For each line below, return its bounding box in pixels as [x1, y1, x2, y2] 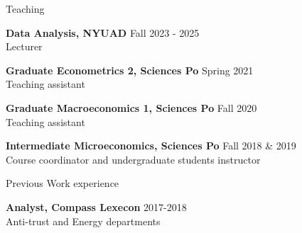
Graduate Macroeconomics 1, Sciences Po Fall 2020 [6, 100, 257, 115]
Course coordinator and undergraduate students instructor [6, 152, 261, 166]
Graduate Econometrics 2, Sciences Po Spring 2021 [6, 62, 254, 77]
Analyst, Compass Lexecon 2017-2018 [6, 199, 187, 214]
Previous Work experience [6, 176, 119, 191]
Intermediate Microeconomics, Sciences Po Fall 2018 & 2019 [6, 138, 296, 153]
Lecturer [6, 39, 43, 54]
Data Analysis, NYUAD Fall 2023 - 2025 [6, 25, 200, 40]
